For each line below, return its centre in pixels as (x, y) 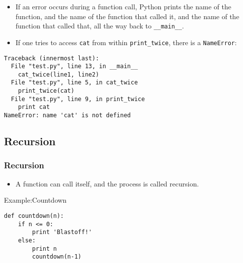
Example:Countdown (35, 200)
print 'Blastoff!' (62, 232)
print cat (34, 107)
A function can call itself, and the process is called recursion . (107, 183)
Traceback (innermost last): (52, 58)
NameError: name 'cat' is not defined (67, 116)
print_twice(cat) (46, 91)
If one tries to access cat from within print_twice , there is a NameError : (126, 42)
